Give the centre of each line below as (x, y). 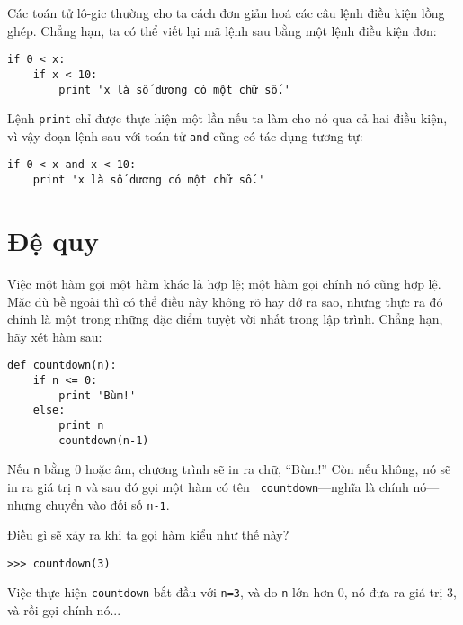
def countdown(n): (62, 366)
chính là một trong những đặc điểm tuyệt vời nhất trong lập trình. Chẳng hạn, (225, 319)
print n (81, 425)
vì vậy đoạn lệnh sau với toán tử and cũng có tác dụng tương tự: (185, 135)
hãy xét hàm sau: (55, 336)
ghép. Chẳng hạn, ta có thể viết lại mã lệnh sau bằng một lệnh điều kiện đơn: (222, 30)
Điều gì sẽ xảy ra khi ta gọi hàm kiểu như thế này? (148, 535)
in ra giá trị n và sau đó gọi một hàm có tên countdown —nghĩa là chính (208, 486)
